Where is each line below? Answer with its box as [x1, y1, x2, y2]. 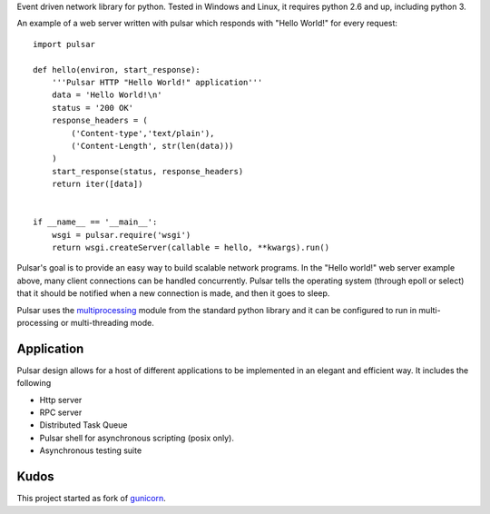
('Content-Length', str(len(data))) [71, 141, 235, 151]
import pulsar [33, 39, 95, 49]
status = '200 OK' [51, 103, 134, 113]
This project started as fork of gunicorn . [16, 493, 167, 504]
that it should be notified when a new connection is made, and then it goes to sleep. [16, 288, 330, 299]
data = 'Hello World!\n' [51, 90, 162, 100]
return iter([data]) [51, 179, 143, 190]
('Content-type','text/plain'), [71, 128, 215, 138]
